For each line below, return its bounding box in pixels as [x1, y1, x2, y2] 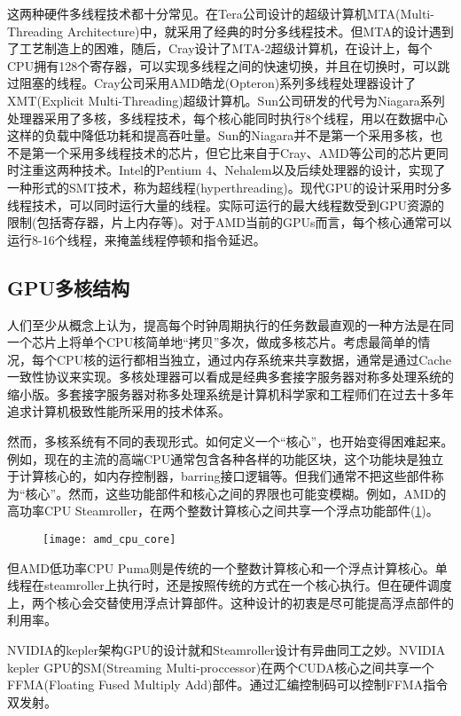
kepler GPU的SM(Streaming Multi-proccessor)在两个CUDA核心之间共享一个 [7, 657, 434, 676]
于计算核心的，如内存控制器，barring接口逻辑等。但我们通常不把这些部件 [7, 467, 432, 485]
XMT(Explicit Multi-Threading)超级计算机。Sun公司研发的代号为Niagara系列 [7, 90, 445, 109]
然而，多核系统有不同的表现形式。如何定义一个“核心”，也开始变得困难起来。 [7, 432, 454, 451]
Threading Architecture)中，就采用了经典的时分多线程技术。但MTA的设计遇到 [7, 21, 454, 40]
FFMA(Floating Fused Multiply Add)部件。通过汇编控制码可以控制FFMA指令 [7, 675, 449, 694]
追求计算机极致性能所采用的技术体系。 [7, 402, 230, 421]
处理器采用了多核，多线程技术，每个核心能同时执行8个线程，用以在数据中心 [7, 108, 448, 127]
